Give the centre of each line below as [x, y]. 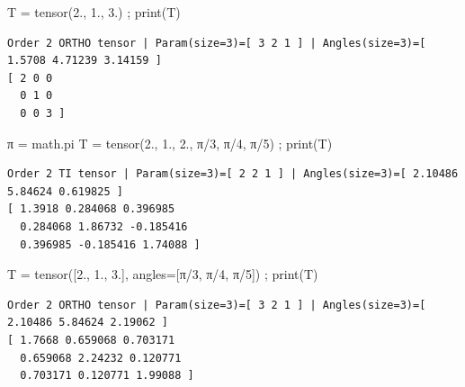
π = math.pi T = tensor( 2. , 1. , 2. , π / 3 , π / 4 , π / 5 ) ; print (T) [170, 143]
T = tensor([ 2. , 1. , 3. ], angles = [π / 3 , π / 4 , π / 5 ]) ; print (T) [163, 274]
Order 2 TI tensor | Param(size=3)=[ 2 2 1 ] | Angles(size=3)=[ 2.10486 [233, 174]
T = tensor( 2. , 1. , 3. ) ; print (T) [94, 12]
